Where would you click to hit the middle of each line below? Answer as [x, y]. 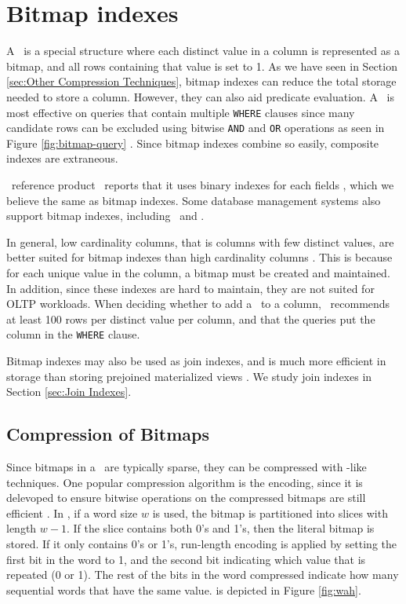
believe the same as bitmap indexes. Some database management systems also [194, 200]
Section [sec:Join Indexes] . [69, 392]
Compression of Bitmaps [108, 434]
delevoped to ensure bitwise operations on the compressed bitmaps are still [186, 498]
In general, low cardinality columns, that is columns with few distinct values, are [200, 242]
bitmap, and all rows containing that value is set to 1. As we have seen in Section [202, 66]
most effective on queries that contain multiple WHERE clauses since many [181, 112]
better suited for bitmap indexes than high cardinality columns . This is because [199, 257]
